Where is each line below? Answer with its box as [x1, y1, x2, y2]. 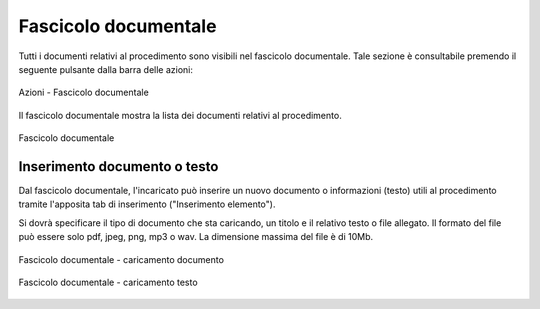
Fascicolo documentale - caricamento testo [18, 276, 199, 288]
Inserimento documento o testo [18, 158, 219, 175]
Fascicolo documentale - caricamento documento [18, 253, 225, 265]
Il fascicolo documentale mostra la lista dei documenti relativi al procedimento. [18, 109, 342, 121]
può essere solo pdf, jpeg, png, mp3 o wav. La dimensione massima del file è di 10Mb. [18, 231, 374, 243]
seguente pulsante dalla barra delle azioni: [18, 63, 194, 75]
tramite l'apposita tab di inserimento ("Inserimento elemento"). [18, 198, 276, 210]
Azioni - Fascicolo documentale [18, 86, 149, 99]
